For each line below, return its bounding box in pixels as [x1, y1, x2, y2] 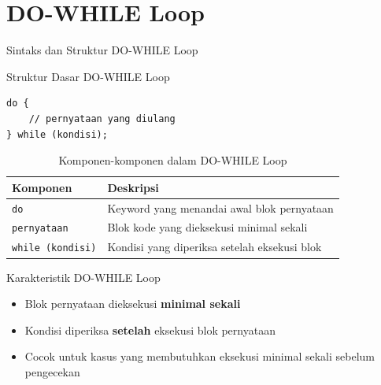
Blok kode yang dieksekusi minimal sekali [107, 219, 308, 235]
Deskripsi [107, 179, 159, 195]
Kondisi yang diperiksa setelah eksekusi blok [107, 239, 322, 255]
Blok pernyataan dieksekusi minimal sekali [24, 295, 241, 312]
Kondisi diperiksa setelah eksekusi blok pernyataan [24, 321, 276, 338]
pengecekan [24, 363, 80, 379]
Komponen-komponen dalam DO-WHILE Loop [58, 152, 287, 168]
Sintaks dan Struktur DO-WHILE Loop [6, 42, 198, 58]
